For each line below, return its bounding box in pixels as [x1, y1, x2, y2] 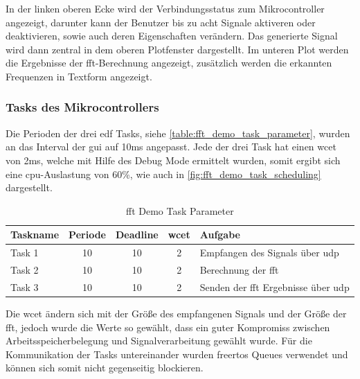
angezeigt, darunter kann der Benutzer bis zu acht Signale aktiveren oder [6, 15, 316, 29]
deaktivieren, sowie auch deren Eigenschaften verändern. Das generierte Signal [6, 28, 338, 43]
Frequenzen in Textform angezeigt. [6, 69, 152, 83]
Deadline [115, 227, 159, 242]
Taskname [10, 227, 60, 242]
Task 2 [10, 263, 39, 277]
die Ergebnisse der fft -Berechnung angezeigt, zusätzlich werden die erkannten [6, 55, 332, 70]
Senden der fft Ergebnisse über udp [199, 279, 350, 294]
